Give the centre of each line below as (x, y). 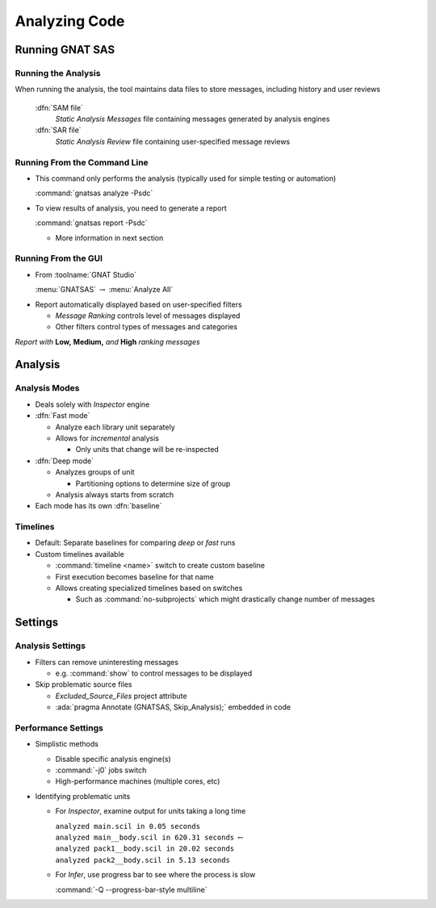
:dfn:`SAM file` (59, 107)
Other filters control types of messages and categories (147, 327)
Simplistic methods (67, 744)
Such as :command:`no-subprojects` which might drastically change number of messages (225, 599)
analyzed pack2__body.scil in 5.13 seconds (143, 860)
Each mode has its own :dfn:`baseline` (99, 506)
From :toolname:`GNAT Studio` (86, 274)
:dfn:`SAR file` (58, 130)
